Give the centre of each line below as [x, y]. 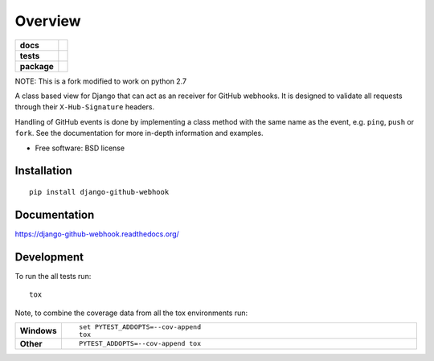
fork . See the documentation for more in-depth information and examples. [139, 133]
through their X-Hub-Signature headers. [85, 107]
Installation [43, 171]
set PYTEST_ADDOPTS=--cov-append [140, 327]
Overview [48, 21]
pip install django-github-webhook [99, 192]
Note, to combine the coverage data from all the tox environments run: [131, 313]
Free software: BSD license [80, 148]
